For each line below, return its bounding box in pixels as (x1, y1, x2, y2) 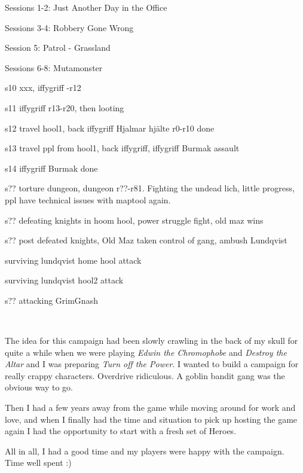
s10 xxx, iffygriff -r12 (5, 81, 81, 94)
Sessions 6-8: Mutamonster (5, 61, 103, 74)
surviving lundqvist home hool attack (5, 254, 142, 266)
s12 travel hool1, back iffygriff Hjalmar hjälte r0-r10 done (5, 121, 215, 134)
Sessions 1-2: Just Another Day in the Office (5, 1, 167, 13)
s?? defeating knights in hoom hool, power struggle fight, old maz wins (5, 213, 264, 226)
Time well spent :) (5, 456, 72, 469)
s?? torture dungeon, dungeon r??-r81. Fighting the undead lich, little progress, (5, 182, 295, 194)
